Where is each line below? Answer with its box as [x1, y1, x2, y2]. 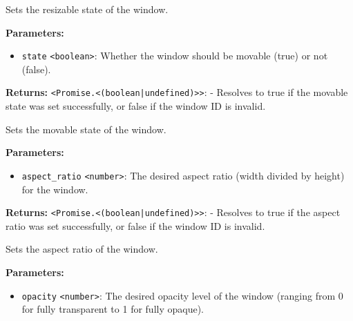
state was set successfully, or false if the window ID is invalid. [6, 99, 266, 113]
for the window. [21, 182, 88, 196]
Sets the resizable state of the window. [6, 2, 169, 16]
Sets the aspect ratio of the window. [6, 242, 158, 256]
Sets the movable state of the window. [6, 121, 166, 136]
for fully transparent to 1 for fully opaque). [21, 302, 204, 316]
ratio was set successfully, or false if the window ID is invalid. [6, 218, 265, 233]
